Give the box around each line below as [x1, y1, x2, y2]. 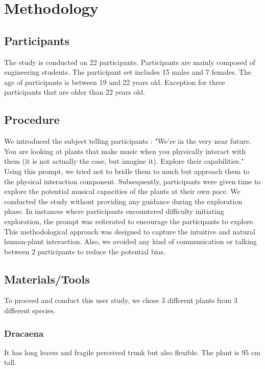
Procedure [4, 112, 60, 127]
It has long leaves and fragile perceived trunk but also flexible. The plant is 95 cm [4, 346, 260, 357]
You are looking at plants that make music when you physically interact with [4, 145, 246, 156]
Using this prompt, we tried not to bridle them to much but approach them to [4, 165, 250, 176]
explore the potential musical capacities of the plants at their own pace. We [4, 186, 240, 197]
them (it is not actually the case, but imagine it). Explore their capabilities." [4, 156, 244, 166]
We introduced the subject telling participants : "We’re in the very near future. [4, 136, 251, 146]
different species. [4, 305, 56, 316]
